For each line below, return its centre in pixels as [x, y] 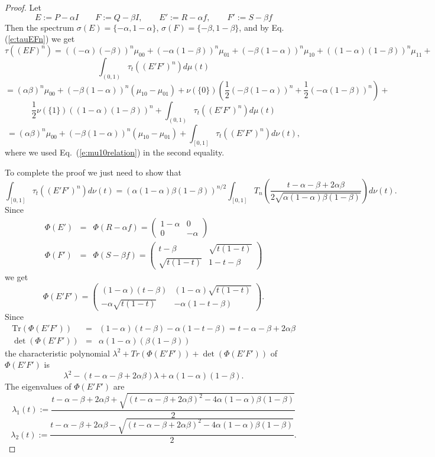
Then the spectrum [40, 27]
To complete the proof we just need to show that [93, 172]
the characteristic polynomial [57, 353]
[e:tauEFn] [27, 39]
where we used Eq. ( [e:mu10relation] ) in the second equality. [115, 152]
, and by [254, 27]
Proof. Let [23, 7]
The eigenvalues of [38, 386]
